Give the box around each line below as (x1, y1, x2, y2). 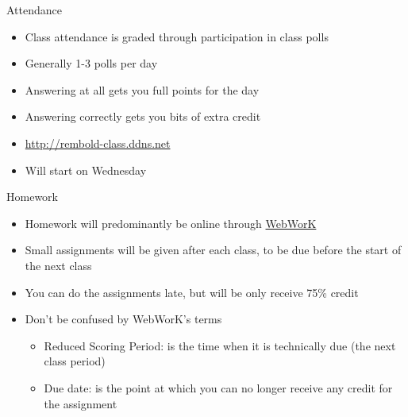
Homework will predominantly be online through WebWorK (25, 214, 317, 231)
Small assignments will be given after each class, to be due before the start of (25, 241, 402, 258)
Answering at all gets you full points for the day (25, 81, 260, 98)
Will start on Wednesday (25, 161, 147, 178)
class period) (44, 353, 106, 369)
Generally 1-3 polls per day (25, 55, 158, 71)
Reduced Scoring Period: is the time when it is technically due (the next (44, 337, 396, 353)
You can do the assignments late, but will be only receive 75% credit (25, 284, 359, 300)
